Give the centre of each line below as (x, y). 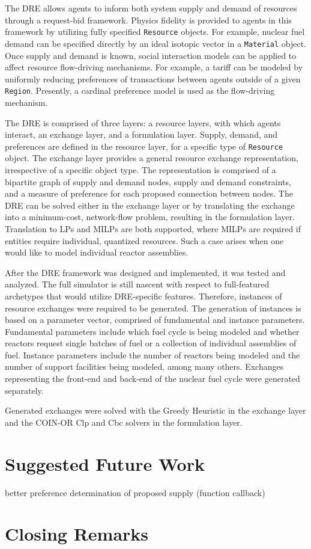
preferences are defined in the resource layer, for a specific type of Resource (144, 146)
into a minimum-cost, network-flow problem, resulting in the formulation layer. (150, 217)
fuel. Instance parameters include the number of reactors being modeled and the (152, 354)
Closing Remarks (77, 534)
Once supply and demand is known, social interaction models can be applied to (151, 55)
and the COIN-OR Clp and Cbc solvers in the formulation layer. (124, 422)
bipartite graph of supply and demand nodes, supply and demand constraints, (148, 181)
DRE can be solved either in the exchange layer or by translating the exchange (150, 205)
